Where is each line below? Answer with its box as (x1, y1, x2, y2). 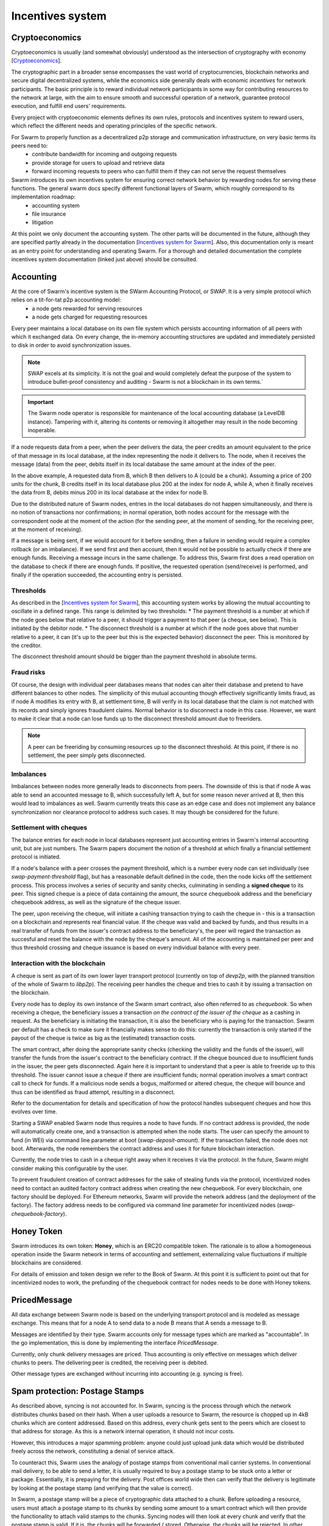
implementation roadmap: (11, 193, 76, 201)
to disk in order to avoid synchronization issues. (11, 342, 132, 349)
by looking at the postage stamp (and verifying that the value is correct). (11, 1484, 193, 1492)
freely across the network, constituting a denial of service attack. (11, 1447, 175, 1455)
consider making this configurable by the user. (11, 1165, 128, 1172)
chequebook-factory (11, 1210, 63, 1217)
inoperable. (27, 427, 57, 434)
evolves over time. (11, 1108, 57, 1115)
